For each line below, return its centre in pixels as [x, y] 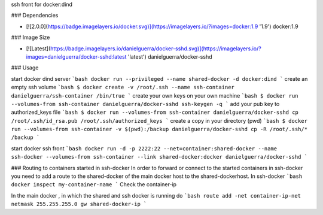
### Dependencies [35, 16]
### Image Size [31, 37]
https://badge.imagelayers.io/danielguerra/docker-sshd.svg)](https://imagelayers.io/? [156, 49]
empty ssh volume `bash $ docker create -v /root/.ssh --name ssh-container [123, 87]
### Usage [25, 68]
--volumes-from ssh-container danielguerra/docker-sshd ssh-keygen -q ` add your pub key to [145, 104]
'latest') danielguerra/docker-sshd [170, 56]
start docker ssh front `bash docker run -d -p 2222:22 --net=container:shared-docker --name [144, 148]
